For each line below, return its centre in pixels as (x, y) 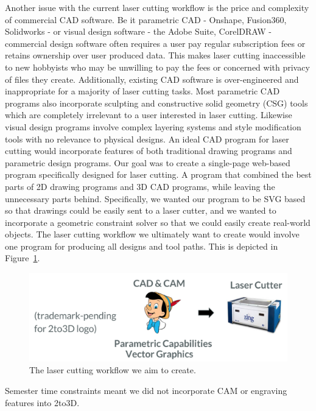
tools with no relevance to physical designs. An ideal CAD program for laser (147, 139)
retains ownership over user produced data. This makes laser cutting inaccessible (155, 55)
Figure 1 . (23, 258)
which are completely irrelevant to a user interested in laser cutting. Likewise (149, 115)
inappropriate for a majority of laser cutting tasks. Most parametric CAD (142, 91)
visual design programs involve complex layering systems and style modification (153, 126)
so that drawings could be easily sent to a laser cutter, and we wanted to (141, 210)
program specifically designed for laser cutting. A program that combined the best (158, 174)
